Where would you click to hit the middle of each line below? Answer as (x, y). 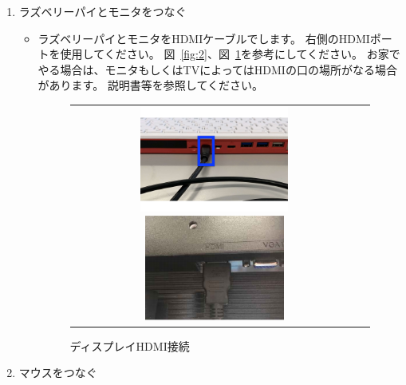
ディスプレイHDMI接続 (130, 345)
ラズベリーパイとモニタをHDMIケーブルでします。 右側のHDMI (204, 38)
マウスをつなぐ (58, 373)
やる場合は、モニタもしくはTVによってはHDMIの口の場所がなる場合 (217, 69)
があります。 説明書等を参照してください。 (151, 85)
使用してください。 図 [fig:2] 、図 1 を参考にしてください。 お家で (230, 54)
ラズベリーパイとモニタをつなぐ (102, 11)
